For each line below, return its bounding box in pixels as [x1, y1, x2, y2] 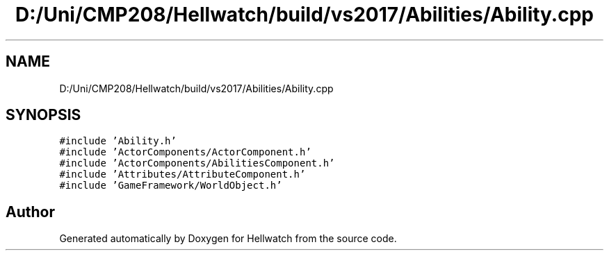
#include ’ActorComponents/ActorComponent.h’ [59, 146, 311, 158]
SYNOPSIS [6, 106, 81, 124]
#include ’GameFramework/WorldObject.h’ [59, 180, 282, 191]
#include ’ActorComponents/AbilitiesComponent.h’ [59, 157, 335, 169]
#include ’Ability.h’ [59, 135, 177, 147]
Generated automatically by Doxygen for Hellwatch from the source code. [59, 232, 397, 245]
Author [6, 203, 55, 221]
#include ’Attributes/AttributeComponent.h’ [59, 169, 306, 180]
